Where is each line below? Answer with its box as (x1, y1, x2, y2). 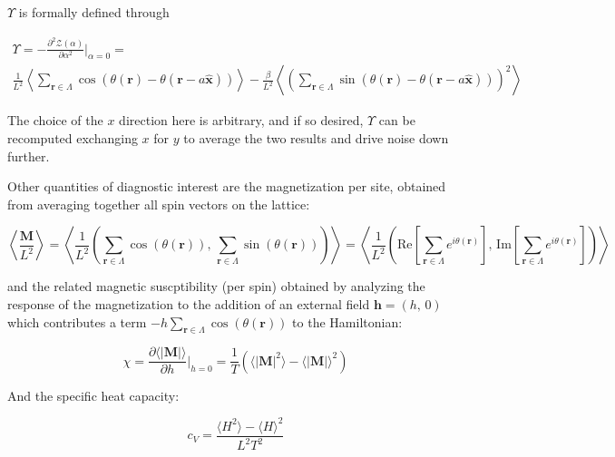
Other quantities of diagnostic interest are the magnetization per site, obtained (7, 177, 446, 196)
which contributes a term (7, 312, 147, 331)
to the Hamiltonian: (292, 312, 403, 331)
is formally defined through (18, 3, 170, 21)
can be (378, 111, 415, 130)
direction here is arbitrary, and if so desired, (119, 111, 364, 130)
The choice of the (7, 111, 103, 130)
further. (7, 146, 50, 165)
